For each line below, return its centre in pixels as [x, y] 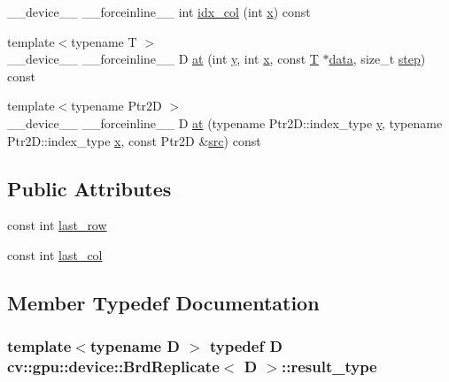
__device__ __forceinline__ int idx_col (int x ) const [159, 11]
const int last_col [55, 254]
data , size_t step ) [377, 59]
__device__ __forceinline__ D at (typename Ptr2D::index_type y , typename [225, 122]
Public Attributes [89, 188]
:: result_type [329, 367]
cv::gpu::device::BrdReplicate [113, 367]
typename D [135, 346]
